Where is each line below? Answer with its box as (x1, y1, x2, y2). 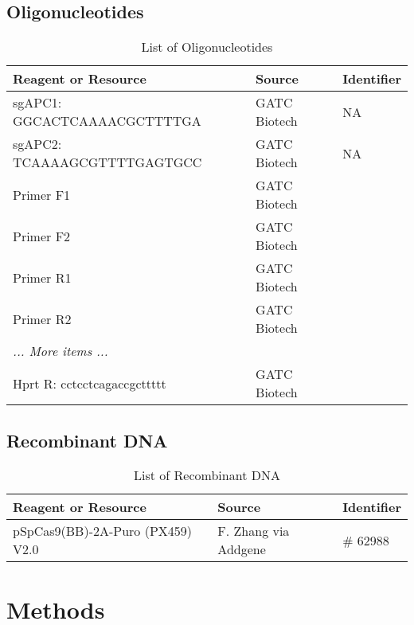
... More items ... (13, 342, 108, 361)
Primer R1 (13, 268, 72, 287)
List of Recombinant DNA (134, 466, 280, 485)
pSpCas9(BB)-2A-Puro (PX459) (13, 521, 193, 541)
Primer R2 (13, 309, 72, 328)
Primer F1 (13, 185, 71, 204)
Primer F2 (13, 226, 71, 245)
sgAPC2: (13, 135, 62, 154)
